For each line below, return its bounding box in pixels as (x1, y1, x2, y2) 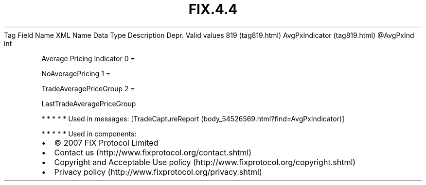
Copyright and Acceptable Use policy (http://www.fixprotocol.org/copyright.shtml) (54, 157, 356, 167)
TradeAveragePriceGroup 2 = (41, 84, 135, 93)
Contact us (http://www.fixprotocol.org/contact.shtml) (54, 147, 252, 157)
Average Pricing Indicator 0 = (41, 54, 135, 63)
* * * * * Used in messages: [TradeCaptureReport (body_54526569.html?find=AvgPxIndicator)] (41, 114, 345, 123)
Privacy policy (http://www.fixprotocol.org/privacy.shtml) (54, 167, 262, 177)
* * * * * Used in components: (41, 129, 137, 138)
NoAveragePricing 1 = (41, 69, 111, 78)
